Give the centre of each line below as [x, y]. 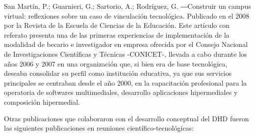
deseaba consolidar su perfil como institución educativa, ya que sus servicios [118, 73]
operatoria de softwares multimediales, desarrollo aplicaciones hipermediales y [121, 92]
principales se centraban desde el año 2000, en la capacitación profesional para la [126, 82]
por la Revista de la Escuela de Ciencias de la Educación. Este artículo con [117, 25]
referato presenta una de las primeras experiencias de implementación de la [117, 34]
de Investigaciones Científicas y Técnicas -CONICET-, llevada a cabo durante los [126, 54]
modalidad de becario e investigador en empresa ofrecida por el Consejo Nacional [126, 44]
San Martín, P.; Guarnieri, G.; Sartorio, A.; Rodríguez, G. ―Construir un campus [127, 6]
